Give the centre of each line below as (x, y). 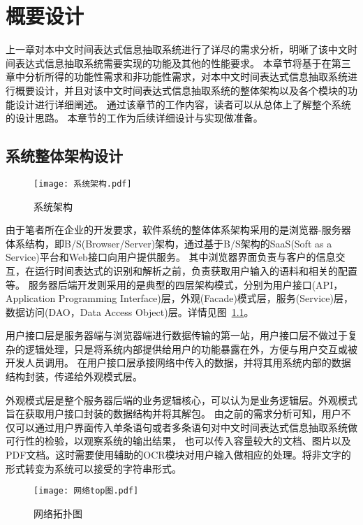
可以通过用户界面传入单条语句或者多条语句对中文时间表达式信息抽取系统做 (186, 427)
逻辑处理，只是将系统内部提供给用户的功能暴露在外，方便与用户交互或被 (191, 348)
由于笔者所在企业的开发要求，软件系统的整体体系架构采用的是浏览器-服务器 (178, 230)
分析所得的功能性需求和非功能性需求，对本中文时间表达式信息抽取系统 (186, 77)
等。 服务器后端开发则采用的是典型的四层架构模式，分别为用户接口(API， (175, 284)
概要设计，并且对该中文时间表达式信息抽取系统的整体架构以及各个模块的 (181, 90)
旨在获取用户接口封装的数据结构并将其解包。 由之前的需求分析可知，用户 (173, 413)
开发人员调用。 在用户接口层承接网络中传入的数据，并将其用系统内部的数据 (178, 362)
